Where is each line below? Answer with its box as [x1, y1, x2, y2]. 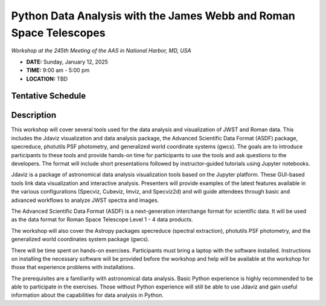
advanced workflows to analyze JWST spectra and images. [11, 197, 159, 204]
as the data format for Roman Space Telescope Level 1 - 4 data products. [11, 216, 193, 223]
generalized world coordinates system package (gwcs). [11, 236, 150, 243]
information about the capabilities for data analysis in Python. [11, 291, 164, 299]
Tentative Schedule [11, 91, 86, 101]
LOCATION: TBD [26, 75, 68, 82]
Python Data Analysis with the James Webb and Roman [11, 9, 295, 22]
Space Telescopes [11, 26, 106, 39]
